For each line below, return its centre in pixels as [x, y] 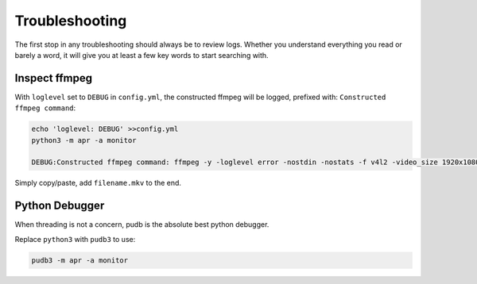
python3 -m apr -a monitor [84, 140]
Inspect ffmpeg [54, 78]
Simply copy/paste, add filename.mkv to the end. [98, 183]
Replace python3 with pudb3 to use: [75, 239]
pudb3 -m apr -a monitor [80, 260]
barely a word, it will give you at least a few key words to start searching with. [142, 55]
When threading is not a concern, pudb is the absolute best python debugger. [142, 225]
